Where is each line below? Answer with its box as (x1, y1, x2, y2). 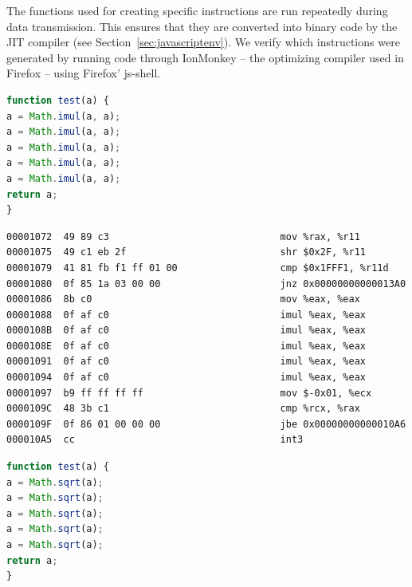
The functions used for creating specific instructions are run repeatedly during (6, 2, 388, 18)
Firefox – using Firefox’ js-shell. (6, 65, 161, 81)
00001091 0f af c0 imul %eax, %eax (6, 356, 367, 368)
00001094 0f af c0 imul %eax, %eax (6, 372, 367, 384)
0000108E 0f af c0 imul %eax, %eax (6, 340, 367, 352)
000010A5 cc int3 (6, 434, 304, 446)
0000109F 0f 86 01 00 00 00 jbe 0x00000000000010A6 (6, 418, 406, 430)
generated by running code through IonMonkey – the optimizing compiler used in (6, 49, 404, 65)
